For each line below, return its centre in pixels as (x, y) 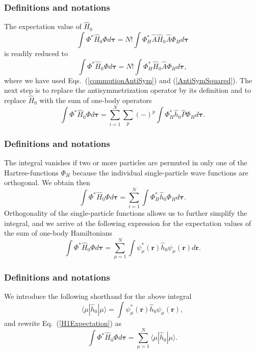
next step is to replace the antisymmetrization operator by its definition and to (128, 90)
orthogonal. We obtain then (47, 182)
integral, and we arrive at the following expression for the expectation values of (128, 223)
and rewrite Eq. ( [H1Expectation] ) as (63, 323)
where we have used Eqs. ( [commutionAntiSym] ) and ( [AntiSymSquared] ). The (128, 80)
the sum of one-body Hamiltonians (58, 233)
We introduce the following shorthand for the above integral (98, 296)
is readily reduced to (36, 53)
